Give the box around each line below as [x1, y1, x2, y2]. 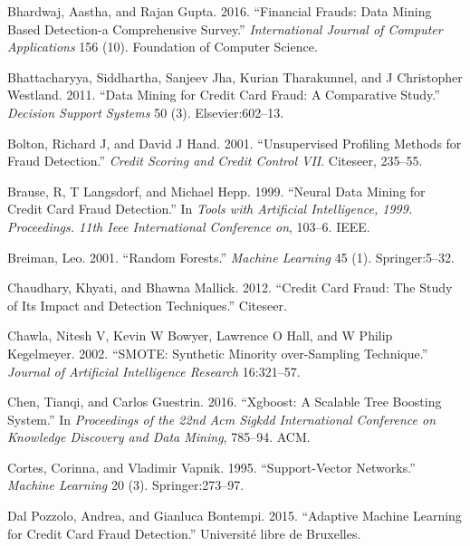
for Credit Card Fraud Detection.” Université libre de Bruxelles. [7, 523, 361, 542]
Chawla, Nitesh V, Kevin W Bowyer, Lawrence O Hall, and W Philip [7, 326, 393, 345]
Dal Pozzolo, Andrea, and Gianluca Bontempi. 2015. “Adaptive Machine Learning [7, 506, 462, 525]
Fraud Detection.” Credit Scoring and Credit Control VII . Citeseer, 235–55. [7, 151, 423, 170]
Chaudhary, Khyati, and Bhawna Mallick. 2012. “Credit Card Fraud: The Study [7, 278, 453, 297]
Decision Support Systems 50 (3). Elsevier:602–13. [7, 102, 284, 121]
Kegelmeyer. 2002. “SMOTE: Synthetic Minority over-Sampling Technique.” [7, 343, 428, 362]
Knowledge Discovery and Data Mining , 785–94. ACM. [7, 427, 311, 446]
